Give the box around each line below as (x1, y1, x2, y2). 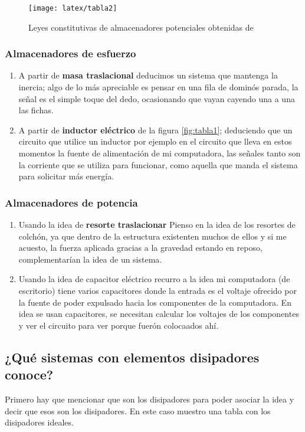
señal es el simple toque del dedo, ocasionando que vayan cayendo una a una (18, 92, 295, 104)
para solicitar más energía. (18, 170, 114, 182)
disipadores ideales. (5, 416, 74, 428)
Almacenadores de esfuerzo (5, 46, 136, 61)
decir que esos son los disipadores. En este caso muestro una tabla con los (5, 404, 271, 417)
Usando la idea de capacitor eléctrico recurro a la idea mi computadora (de (18, 273, 290, 285)
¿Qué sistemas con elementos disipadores (5, 348, 260, 366)
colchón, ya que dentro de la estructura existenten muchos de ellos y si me (18, 230, 287, 242)
